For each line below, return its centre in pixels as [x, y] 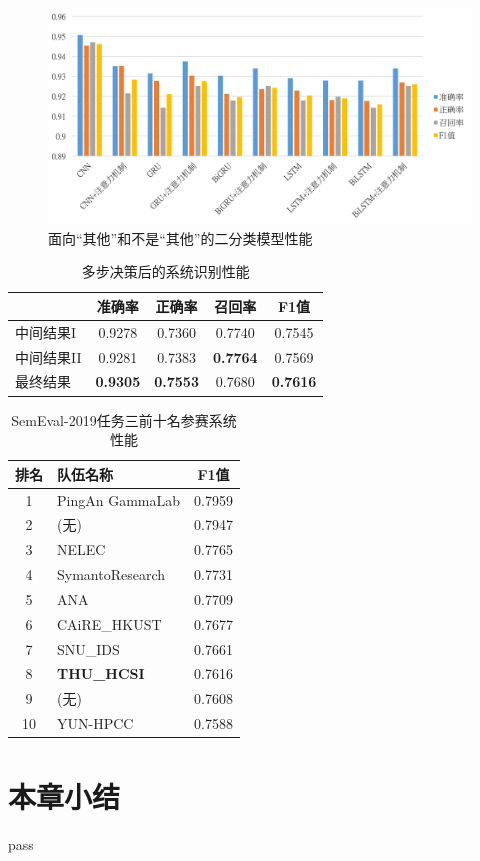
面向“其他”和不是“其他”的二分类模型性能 [180, 237]
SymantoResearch [111, 574]
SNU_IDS [88, 648]
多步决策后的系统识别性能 [165, 271]
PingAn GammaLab [119, 499]
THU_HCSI [101, 673]
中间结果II [48, 356]
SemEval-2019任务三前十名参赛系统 [124, 419]
